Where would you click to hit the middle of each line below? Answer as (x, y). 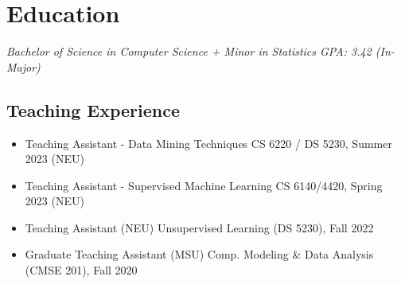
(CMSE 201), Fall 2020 (81, 270)
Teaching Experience (93, 109)
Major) (23, 66)
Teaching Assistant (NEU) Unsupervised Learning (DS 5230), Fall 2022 (199, 227)
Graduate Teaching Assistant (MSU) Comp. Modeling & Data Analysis (199, 254)
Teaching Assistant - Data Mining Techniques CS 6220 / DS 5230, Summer (208, 143)
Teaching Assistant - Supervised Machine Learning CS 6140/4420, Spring (204, 185)
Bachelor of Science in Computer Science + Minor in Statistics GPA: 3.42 (189, 51)
